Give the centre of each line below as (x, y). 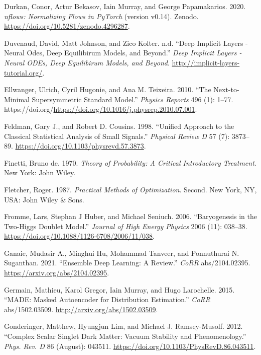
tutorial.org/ (23, 72)
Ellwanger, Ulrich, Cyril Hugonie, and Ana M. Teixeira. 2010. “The (108, 89)
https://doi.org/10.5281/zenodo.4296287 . (67, 26)
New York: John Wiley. (40, 172)
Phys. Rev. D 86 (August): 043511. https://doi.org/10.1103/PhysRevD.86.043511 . (130, 346)
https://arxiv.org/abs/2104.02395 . (57, 273)
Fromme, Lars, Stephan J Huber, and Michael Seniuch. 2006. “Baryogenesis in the (131, 216)
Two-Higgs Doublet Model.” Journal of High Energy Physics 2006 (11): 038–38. (126, 226)
